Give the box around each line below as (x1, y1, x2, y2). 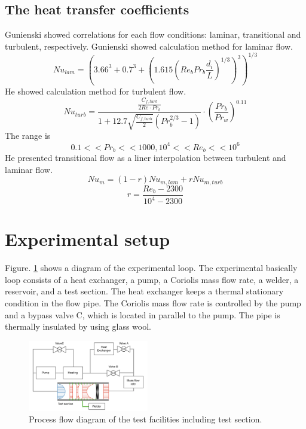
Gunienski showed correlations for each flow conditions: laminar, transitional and (5, 28, 301, 41)
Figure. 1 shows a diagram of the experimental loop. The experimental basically (5, 261, 298, 274)
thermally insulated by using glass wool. (5, 320, 151, 333)
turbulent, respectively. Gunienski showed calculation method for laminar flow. (5, 39, 293, 52)
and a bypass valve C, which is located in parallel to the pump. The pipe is (5, 308, 280, 321)
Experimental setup (5, 227, 170, 251)
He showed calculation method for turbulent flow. (5, 85, 186, 98)
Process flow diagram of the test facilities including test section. (29, 413, 262, 425)
